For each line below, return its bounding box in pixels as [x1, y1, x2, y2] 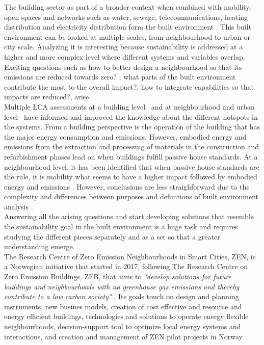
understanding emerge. [4, 241, 75, 252]
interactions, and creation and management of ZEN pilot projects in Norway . [4, 331, 247, 341]
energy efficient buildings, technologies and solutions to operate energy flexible [4, 311, 249, 322]
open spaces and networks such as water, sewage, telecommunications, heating [4, 11, 248, 22]
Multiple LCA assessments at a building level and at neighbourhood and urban [4, 101, 255, 112]
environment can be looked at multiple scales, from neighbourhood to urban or [4, 31, 250, 42]
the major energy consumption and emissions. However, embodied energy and [4, 131, 247, 142]
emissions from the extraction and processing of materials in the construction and [4, 141, 259, 152]
